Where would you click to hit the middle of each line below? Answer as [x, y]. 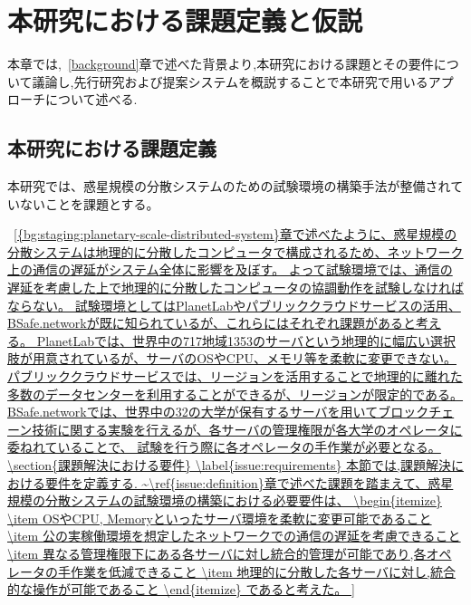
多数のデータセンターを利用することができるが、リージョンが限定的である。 [235, 394]
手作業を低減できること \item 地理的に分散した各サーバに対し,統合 [257, 571]
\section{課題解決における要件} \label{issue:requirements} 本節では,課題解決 [229, 465]
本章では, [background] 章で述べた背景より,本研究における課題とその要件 [221, 64]
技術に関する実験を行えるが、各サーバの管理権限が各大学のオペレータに [247, 429]
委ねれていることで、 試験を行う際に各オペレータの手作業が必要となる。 [224, 447]
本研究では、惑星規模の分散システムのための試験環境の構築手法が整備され [229, 186]
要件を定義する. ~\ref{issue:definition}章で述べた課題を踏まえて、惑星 [249, 482]
